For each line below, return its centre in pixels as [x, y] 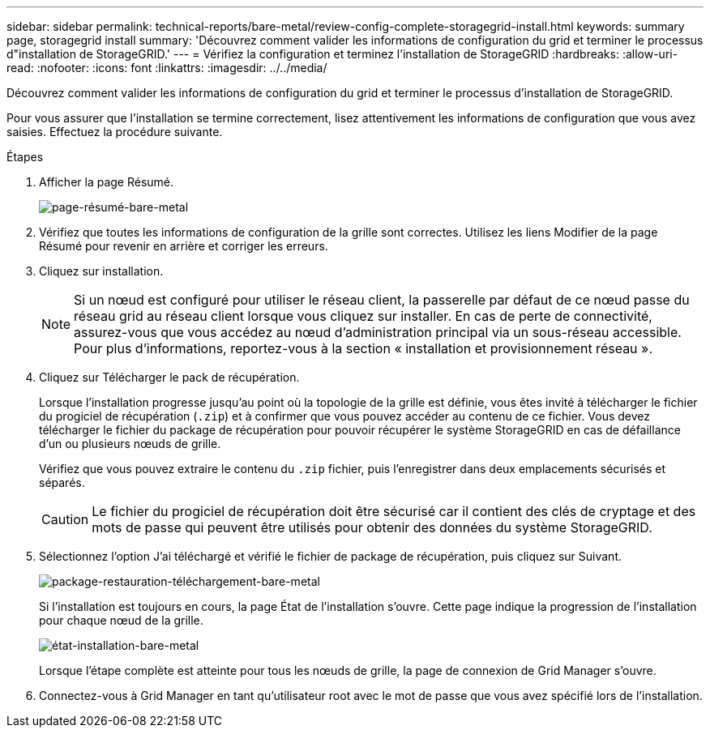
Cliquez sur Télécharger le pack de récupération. [169, 377]
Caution [65, 519]
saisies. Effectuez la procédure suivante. [115, 132]
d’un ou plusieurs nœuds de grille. [130, 444]
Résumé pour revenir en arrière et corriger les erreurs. [184, 246]
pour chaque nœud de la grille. [121, 620]
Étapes [25, 157]
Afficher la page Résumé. [107, 182]
